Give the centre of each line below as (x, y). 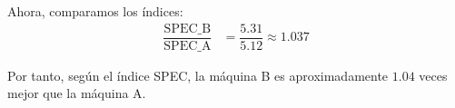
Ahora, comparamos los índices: (95, 11)
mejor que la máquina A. (77, 93)
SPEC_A (188, 46)
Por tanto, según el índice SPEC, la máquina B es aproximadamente (198, 75)
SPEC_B (188, 29)
